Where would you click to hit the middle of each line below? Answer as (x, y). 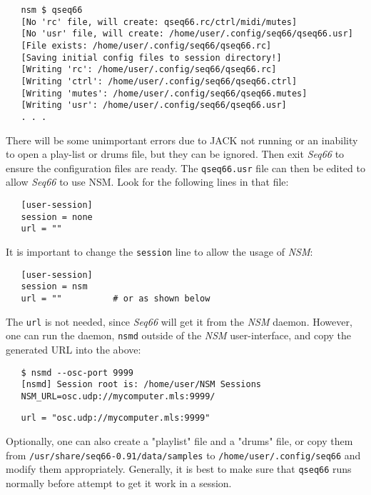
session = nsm (54, 287)
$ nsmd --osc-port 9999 (77, 372)
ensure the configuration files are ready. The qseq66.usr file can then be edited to (185, 167)
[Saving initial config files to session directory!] (151, 57)
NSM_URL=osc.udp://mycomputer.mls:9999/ (118, 396)
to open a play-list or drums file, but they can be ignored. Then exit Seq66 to (175, 154)
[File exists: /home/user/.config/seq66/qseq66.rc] (146, 45)
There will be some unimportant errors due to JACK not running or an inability (182, 140)
